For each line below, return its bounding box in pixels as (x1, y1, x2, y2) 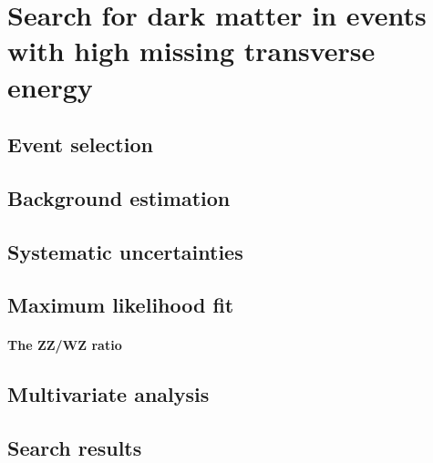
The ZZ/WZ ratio (7, 335, 122, 355)
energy (7, 67, 93, 105)
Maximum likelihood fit (7, 291, 234, 319)
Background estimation (7, 183, 231, 211)
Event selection (7, 130, 153, 159)
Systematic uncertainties (7, 237, 243, 265)
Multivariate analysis (7, 380, 210, 408)
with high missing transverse (7, 32, 376, 69)
